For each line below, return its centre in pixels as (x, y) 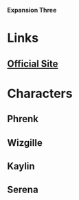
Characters (40, 93)
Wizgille (25, 143)
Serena (23, 190)
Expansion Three (32, 10)
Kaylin (21, 166)
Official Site (33, 64)
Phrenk (23, 119)
